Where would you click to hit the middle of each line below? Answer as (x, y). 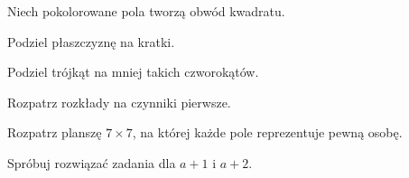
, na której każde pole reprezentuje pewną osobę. (267, 132)
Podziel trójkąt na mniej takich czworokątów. (133, 72)
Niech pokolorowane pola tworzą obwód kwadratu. (146, 11)
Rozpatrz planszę (55, 132)
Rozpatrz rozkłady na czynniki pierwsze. (119, 102)
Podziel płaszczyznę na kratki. (91, 41)
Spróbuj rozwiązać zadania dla (92, 162)
